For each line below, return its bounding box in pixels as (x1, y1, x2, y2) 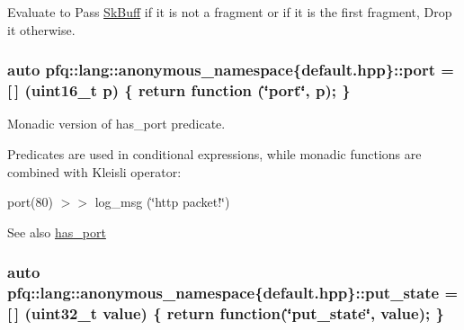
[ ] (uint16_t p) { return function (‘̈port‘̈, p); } (7, 79, 351, 102)
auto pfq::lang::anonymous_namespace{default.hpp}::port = (7, 58, 454, 81)
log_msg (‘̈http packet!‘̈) (94, 192, 230, 211)
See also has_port (7, 222, 106, 241)
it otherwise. (7, 20, 76, 39)
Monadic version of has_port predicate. (7, 114, 226, 133)
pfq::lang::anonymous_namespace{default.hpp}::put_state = (7, 281, 459, 304)
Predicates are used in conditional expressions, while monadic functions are (7, 144, 422, 163)
